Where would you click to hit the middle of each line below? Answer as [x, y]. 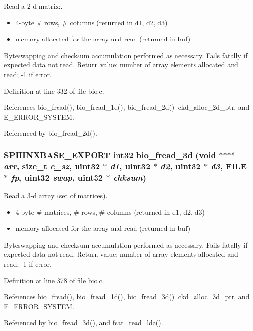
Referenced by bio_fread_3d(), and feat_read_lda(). [84, 322]
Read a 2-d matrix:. [33, 6]
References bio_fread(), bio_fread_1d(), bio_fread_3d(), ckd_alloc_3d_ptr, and [127, 297]
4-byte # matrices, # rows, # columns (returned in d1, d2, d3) [110, 212]
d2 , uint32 [181, 166]
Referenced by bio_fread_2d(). [50, 133]
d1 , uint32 [130, 166]
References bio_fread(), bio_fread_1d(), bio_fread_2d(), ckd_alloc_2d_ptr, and [127, 107]
